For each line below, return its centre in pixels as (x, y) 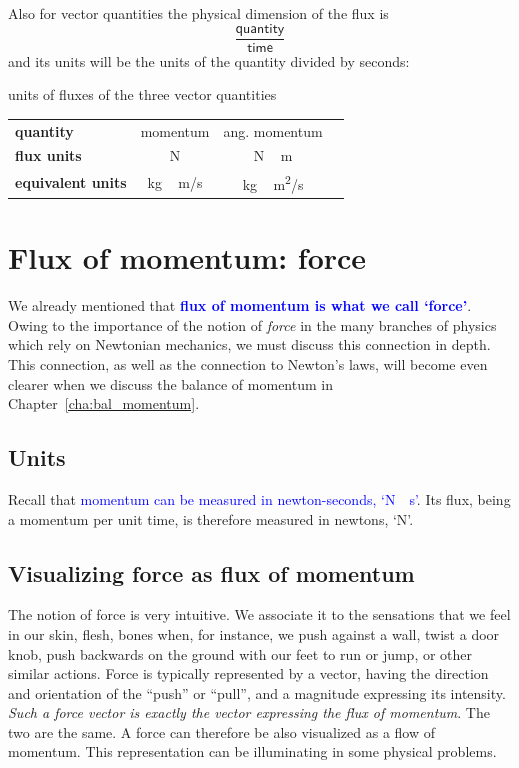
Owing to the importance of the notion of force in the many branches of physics (252, 324)
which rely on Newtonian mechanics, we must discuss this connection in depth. (249, 344)
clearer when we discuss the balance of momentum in (170, 383)
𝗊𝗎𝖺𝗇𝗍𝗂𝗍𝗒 (260, 28)
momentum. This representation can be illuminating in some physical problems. (252, 751)
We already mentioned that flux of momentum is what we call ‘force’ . (240, 305)
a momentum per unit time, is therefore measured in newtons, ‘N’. (211, 518)
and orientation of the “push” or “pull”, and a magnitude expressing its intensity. (257, 692)
